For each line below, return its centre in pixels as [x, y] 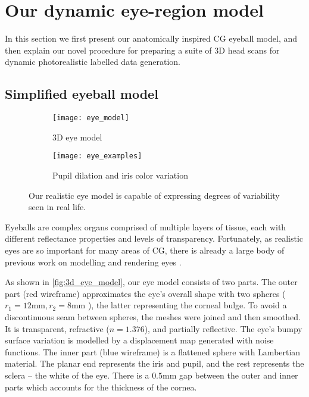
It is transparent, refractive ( [57, 328]
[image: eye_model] [91, 118]
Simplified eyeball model [82, 94]
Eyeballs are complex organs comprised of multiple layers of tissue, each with [146, 226]
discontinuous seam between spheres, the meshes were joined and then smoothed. [153, 316]
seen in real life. [57, 207]
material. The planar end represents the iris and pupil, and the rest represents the [154, 363]
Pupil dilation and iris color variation [120, 175]
